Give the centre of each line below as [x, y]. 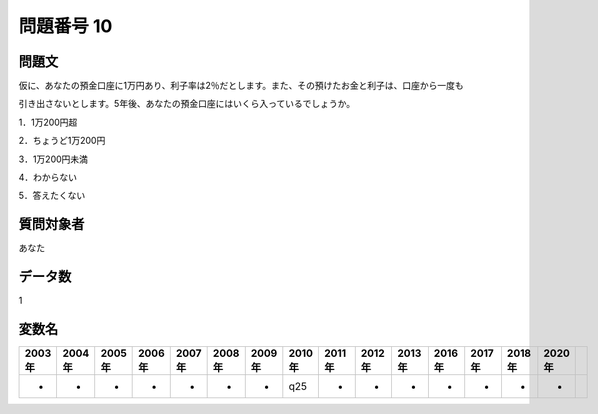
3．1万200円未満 [53, 159]
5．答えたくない [52, 196]
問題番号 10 [65, 26]
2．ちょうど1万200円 [62, 141]
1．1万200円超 [48, 122]
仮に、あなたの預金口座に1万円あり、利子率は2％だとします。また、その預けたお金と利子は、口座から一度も [241, 86]
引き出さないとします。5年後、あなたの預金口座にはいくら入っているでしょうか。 [186, 104]
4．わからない [48, 177]
